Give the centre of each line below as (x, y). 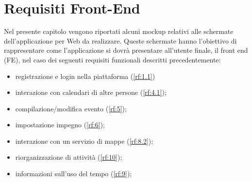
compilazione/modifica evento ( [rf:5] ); (71, 108)
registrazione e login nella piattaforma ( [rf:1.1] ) (85, 76)
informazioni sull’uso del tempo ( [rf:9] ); (74, 174)
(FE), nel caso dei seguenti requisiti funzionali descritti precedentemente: (112, 59)
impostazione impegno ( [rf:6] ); (60, 125)
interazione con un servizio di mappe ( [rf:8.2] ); (84, 141)
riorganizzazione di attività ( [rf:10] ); (69, 157)
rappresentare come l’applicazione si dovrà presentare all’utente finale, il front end (126, 50)
